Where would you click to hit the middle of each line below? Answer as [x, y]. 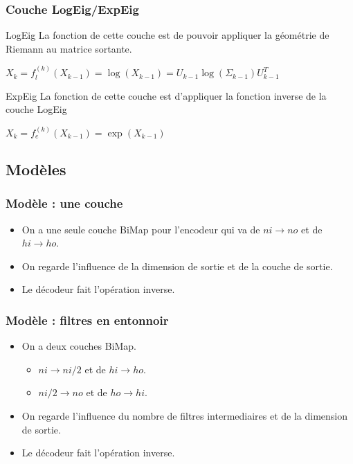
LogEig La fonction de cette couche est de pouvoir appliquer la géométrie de [168, 35]
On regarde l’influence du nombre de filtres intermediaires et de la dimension [185, 415]
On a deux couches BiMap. [79, 346]
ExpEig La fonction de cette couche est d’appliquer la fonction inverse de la [166, 95]
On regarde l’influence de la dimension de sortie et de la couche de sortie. [177, 266]
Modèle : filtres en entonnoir [87, 320]
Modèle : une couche [64, 203]
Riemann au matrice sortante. [69, 48]
